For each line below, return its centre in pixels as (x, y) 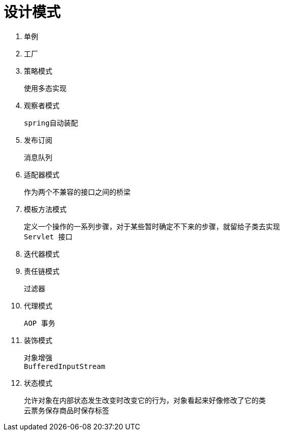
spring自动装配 (51, 123)
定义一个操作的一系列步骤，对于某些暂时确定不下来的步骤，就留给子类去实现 (152, 226)
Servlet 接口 (48, 237)
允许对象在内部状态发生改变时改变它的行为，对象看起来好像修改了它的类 (145, 400)
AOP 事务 (40, 323)
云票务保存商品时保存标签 (67, 410)
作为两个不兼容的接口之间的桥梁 (77, 192)
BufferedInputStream (65, 366)
